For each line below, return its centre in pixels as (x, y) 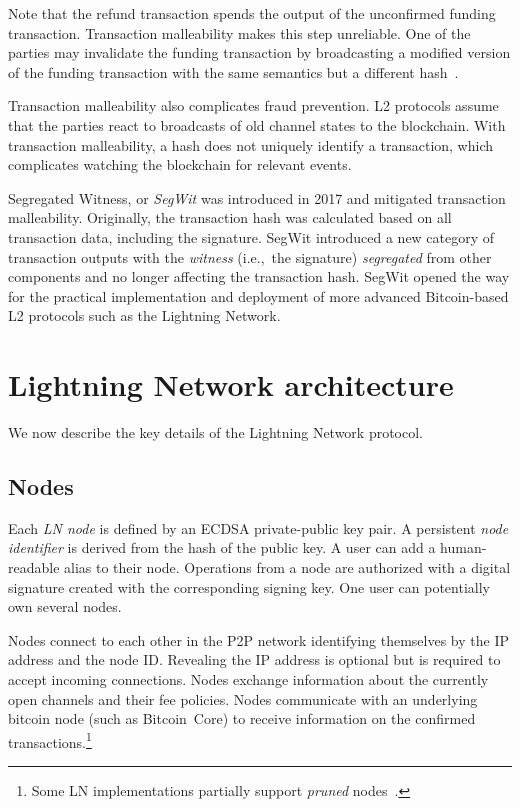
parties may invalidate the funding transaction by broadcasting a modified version (259, 52)
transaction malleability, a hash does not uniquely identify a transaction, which (250, 144)
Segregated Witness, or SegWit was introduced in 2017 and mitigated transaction (257, 197)
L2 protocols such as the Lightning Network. (144, 315)
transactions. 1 (50, 740)
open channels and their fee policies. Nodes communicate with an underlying (243, 698)
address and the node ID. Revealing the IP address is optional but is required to (254, 659)
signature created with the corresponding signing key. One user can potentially (249, 586)
